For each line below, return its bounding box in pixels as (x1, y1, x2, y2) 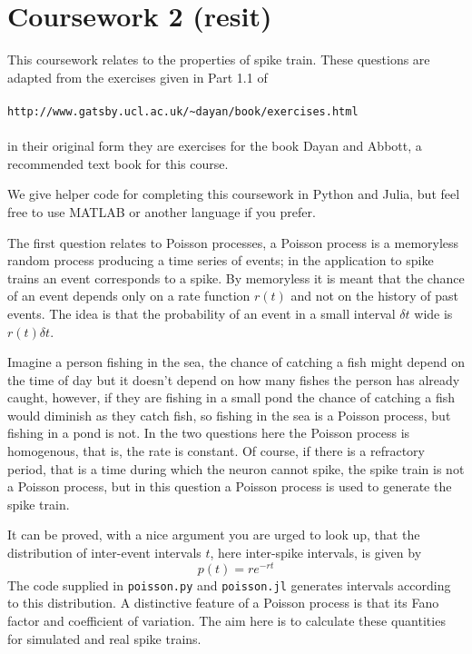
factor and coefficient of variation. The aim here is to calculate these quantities (7, 610, 446, 629)
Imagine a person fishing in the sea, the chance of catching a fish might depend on (7, 352, 465, 372)
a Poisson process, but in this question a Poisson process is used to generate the (7, 477, 452, 496)
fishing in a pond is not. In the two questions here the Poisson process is (7, 423, 410, 442)
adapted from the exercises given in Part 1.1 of (7, 67, 268, 86)
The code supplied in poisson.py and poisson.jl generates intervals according (7, 575, 451, 594)
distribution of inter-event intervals (7, 543, 202, 562)
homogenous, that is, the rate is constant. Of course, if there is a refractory (7, 441, 425, 461)
